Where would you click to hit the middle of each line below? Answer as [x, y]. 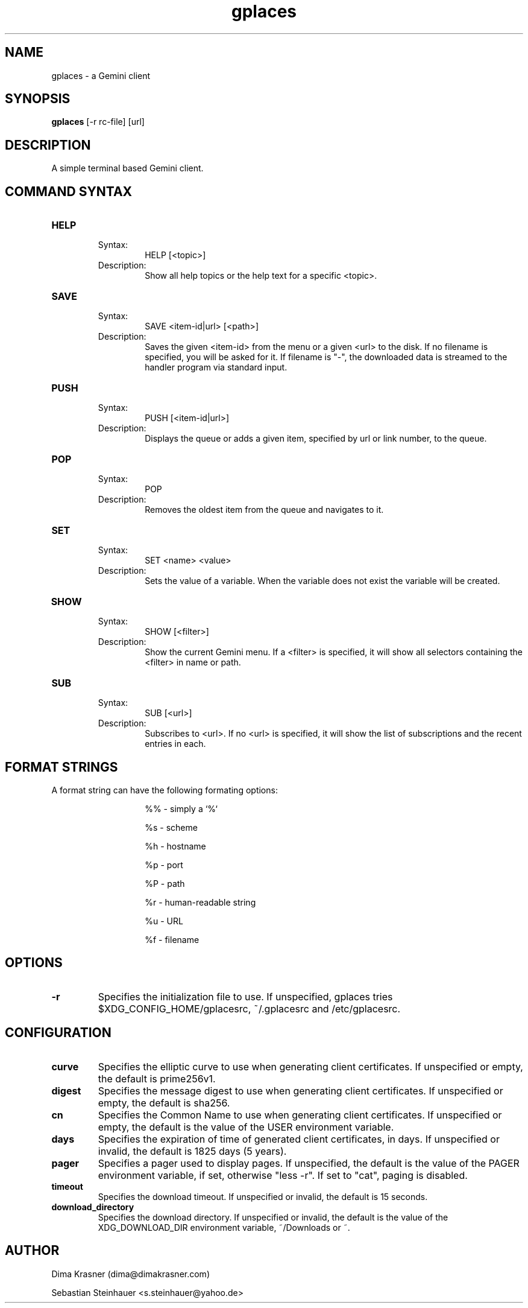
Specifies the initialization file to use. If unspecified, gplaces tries [245, 996]
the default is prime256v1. [157, 1078]
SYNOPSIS [38, 99]
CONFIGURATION [58, 1033]
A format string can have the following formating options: [165, 790]
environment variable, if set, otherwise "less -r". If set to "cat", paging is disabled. [283, 1175]
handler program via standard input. [216, 367]
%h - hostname [175, 846]
